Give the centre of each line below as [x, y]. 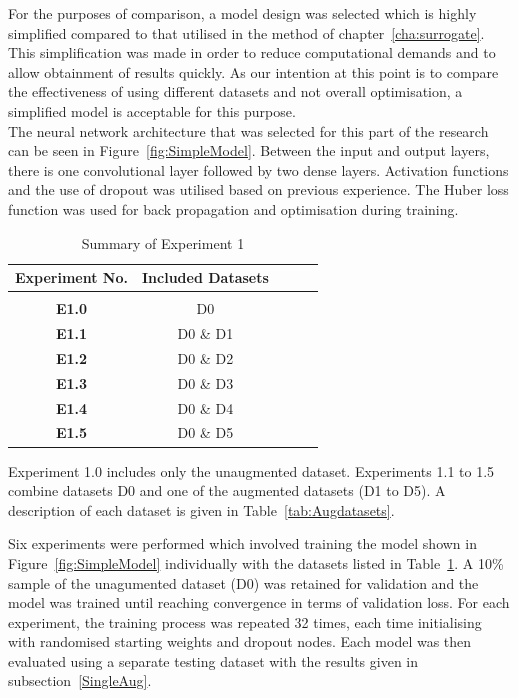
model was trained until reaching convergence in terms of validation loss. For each [259, 602]
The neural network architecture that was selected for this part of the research [248, 130]
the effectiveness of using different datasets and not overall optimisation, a [235, 91]
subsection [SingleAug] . [80, 680]
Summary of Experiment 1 [163, 242]
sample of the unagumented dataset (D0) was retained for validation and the [243, 582]
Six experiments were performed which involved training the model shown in [242, 543]
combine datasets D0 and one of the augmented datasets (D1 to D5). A [227, 490]
